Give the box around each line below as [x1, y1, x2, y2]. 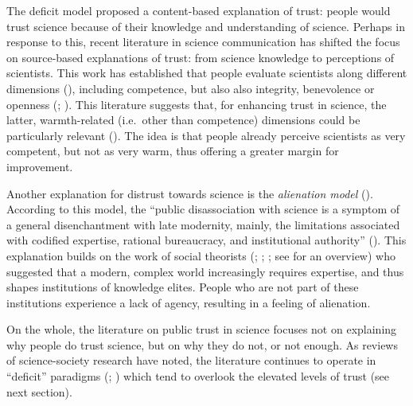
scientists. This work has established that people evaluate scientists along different [6, 64, 407, 81]
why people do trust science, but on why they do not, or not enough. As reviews [6, 336, 398, 353]
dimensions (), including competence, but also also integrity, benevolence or [6, 80, 375, 96]
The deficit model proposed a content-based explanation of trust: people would [6, 2, 391, 18]
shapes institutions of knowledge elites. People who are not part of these [6, 279, 359, 295]
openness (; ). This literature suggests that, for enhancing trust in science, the [6, 96, 387, 112]
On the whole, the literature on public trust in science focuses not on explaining [6, 321, 397, 338]
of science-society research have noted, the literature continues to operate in [6, 352, 376, 369]
